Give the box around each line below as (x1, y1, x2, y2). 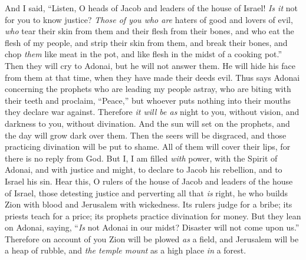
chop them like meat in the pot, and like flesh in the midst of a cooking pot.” (5, 48, 282, 60)
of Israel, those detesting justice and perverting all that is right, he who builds (5, 186, 288, 199)
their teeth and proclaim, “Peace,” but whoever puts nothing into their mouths (5, 94, 291, 106)
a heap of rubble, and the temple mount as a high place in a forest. (5, 244, 246, 256)
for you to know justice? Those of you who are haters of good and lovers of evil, (5, 13, 293, 25)
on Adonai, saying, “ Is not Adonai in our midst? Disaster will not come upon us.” (5, 221, 300, 233)
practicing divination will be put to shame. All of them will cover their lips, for (5, 140, 291, 153)
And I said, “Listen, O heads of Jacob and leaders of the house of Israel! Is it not (5, 2, 298, 14)
